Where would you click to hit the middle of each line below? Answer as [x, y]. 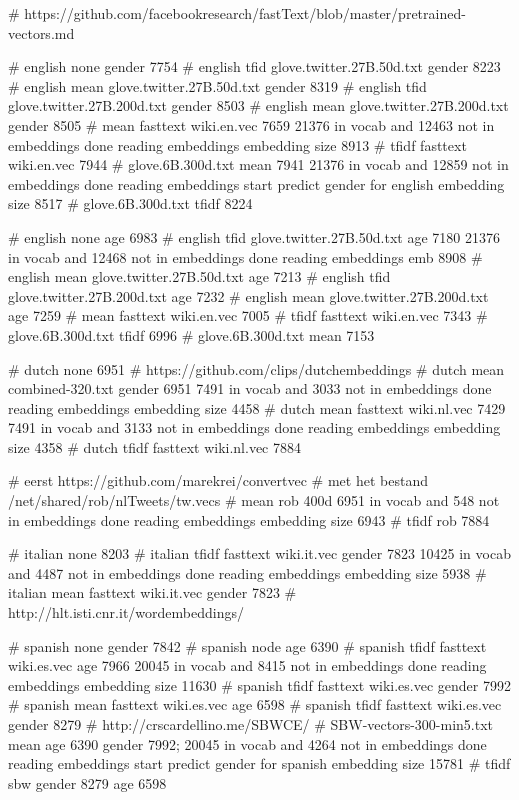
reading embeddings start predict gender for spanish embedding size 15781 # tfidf [259, 763]
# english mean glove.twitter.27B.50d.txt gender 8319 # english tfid [217, 85]
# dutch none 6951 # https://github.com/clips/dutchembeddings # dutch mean [256, 368]
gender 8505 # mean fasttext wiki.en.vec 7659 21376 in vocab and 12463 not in [251, 124]
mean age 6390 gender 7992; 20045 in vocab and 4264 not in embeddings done [247, 743]
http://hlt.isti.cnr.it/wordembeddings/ [126, 612]
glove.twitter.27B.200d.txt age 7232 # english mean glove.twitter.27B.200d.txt [248, 295]
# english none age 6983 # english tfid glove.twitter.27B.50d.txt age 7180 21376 [254, 236]
